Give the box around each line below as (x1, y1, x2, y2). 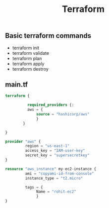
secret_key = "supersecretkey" (25, 153, 90, 158)
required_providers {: (27, 103, 74, 107)
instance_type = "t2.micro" (25, 176, 83, 181)
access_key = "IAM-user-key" (25, 148, 85, 153)
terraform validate (12, 50, 50, 56)
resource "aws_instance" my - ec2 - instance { (5, 166, 97, 171)
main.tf (5, 81, 28, 89)
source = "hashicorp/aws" (36, 112, 90, 117)
